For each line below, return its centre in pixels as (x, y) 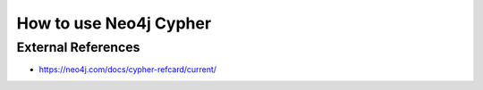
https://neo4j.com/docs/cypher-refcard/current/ (128, 70)
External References (78, 47)
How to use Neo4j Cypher (114, 23)
